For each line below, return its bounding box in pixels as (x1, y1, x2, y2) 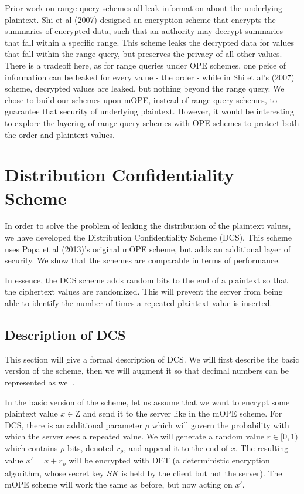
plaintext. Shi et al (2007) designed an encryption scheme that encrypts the (5, 13, 276, 25)
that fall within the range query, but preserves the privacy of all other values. (5, 48, 282, 60)
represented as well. (5, 375, 75, 388)
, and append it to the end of (124, 441, 228, 454)
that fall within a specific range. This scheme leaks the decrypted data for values (5, 36, 294, 48)
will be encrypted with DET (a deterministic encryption (69, 454, 270, 466)
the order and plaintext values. (5, 128, 115, 140)
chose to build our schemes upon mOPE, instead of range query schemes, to (5, 93, 277, 106)
